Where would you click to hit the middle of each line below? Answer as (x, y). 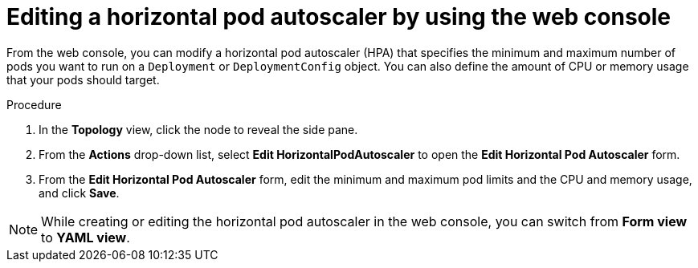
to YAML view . (86, 237)
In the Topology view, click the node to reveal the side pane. (198, 129)
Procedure (34, 104)
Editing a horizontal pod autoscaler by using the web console (339, 17)
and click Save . (79, 193)
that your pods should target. (83, 79)
